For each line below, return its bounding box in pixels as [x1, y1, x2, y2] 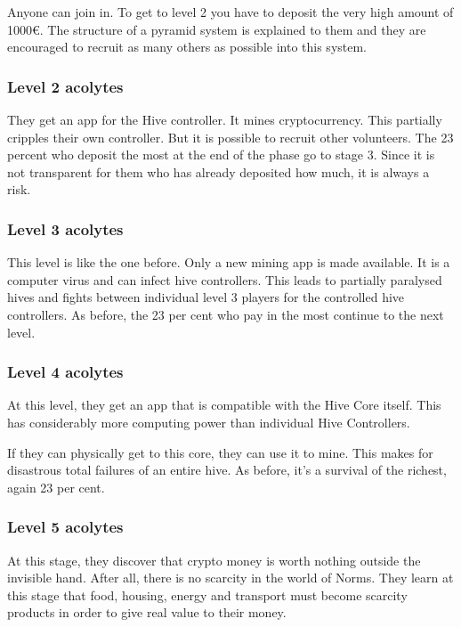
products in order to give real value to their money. [7, 603, 287, 622]
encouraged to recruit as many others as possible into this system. [7, 37, 368, 56]
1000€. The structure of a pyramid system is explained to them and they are [7, 20, 426, 38]
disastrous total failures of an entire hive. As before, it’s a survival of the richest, [7, 460, 447, 479]
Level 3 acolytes [7, 217, 124, 240]
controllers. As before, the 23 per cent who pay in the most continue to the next [7, 305, 444, 323]
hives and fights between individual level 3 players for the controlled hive [7, 288, 405, 306]
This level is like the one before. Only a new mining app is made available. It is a [7, 253, 450, 272]
